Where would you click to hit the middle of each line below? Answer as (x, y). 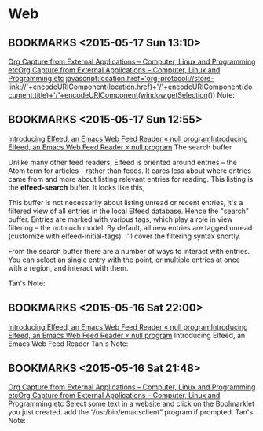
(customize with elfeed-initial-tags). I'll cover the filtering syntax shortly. (124, 236)
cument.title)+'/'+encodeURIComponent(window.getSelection (108, 95)
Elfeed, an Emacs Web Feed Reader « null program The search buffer (120, 147)
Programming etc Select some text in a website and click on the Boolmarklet (131, 404)
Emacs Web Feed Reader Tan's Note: (68, 344)
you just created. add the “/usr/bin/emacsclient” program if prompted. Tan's (131, 412)
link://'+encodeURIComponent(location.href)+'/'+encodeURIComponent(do (130, 87)
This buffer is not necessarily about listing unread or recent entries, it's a (126, 202)
